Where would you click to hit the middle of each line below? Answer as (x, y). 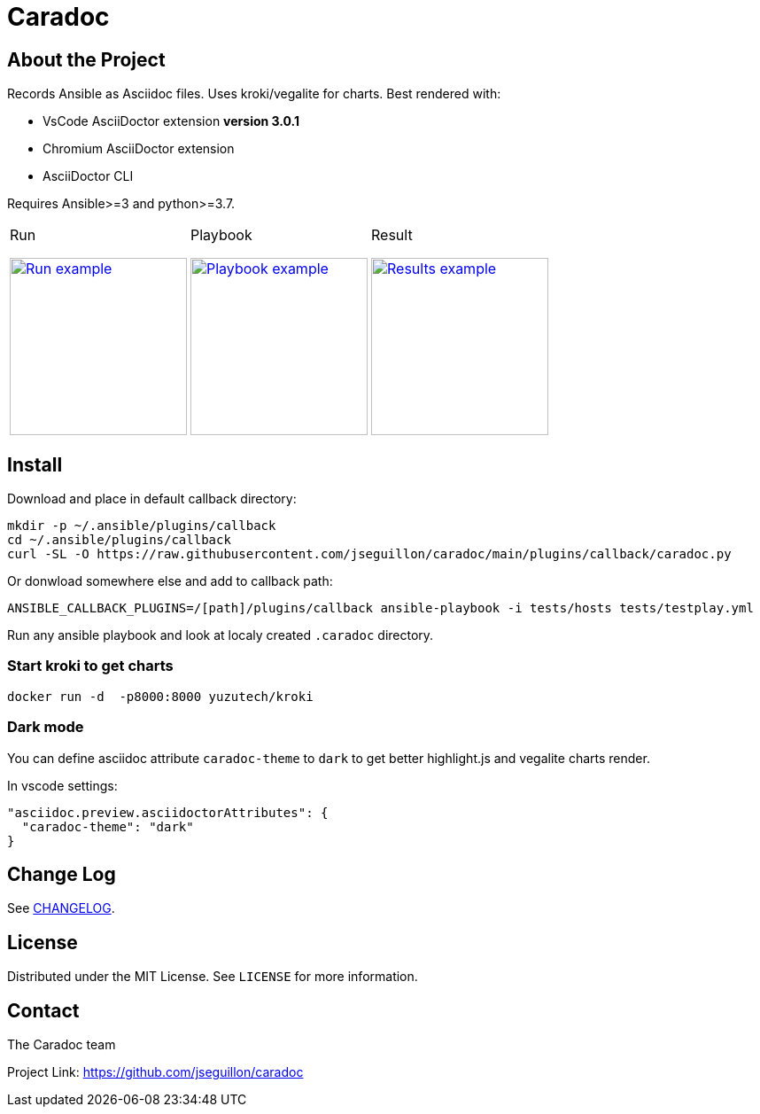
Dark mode (46, 727)
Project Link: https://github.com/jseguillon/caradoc (155, 1072)
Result (392, 235)
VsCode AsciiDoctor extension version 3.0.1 (171, 121)
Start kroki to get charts (90, 666)
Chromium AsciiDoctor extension (139, 149)
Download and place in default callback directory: (152, 499)
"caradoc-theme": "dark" (108, 826)
